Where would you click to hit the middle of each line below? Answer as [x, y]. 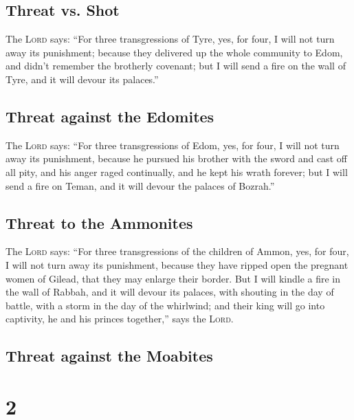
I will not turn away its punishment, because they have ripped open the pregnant [177, 264]
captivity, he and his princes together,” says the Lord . [120, 319]
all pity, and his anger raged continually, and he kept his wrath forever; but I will [177, 172]
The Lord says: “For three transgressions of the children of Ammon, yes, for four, [177, 251]
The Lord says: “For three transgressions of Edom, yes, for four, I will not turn [173, 145]
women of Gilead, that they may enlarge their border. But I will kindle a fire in [173, 278]
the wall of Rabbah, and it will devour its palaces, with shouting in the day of [170, 292]
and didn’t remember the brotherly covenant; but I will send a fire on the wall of [176, 66]
